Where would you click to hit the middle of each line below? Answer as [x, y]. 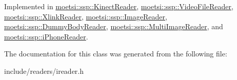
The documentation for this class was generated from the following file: [116, 54]
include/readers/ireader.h [44, 71]
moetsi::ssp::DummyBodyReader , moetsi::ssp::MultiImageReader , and [114, 26]
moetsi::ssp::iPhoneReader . [46, 36]
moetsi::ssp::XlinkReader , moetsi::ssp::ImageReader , [86, 16]
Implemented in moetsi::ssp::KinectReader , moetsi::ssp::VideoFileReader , [119, 6]
